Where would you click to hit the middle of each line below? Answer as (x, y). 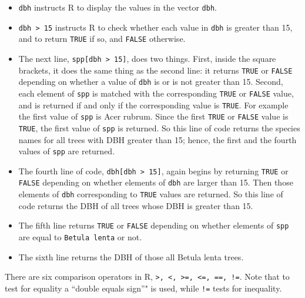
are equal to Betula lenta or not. (80, 237)
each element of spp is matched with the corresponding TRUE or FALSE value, (156, 93)
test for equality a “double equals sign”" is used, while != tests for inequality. (143, 288)
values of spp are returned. (67, 151)
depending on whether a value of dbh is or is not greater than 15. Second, (151, 82)
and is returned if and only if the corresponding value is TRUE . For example (153, 105)
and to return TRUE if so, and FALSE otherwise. (102, 39)
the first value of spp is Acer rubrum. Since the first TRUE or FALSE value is (153, 116)
